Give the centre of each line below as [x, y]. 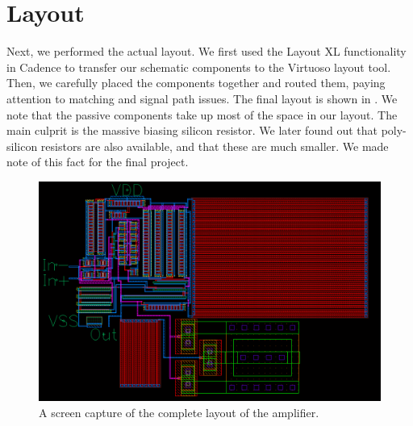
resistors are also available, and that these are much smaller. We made [215, 146]
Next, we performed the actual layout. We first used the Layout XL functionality [206, 51]
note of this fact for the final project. [98, 162]
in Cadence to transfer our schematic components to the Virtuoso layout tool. [199, 67]
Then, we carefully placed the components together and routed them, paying [196, 83]
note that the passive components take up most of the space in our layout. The [202, 114]
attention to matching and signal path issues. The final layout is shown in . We [202, 98]
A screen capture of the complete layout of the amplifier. [179, 412]
